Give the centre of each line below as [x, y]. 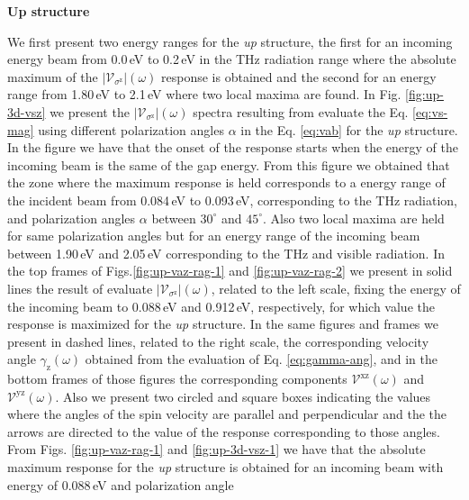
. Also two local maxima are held [353, 218]
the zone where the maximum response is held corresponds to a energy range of [226, 182]
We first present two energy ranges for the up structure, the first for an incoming [230, 41]
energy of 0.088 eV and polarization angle [121, 484]
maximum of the [53, 76]
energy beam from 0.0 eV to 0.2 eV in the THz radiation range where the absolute [232, 59]
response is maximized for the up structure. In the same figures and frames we [223, 324]
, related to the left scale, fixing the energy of [336, 288]
